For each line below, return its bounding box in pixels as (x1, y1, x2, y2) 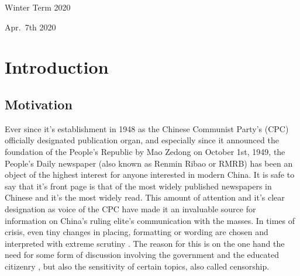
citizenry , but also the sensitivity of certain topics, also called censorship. (5, 260, 270, 272)
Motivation (5, 95, 73, 113)
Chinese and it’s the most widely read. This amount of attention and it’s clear (5, 191, 285, 203)
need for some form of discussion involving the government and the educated (5, 249, 280, 261)
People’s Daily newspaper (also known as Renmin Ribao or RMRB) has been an (5, 157, 293, 169)
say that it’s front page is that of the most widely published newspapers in (5, 180, 272, 192)
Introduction (5, 55, 109, 79)
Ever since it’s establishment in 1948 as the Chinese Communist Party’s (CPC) (5, 122, 289, 134)
